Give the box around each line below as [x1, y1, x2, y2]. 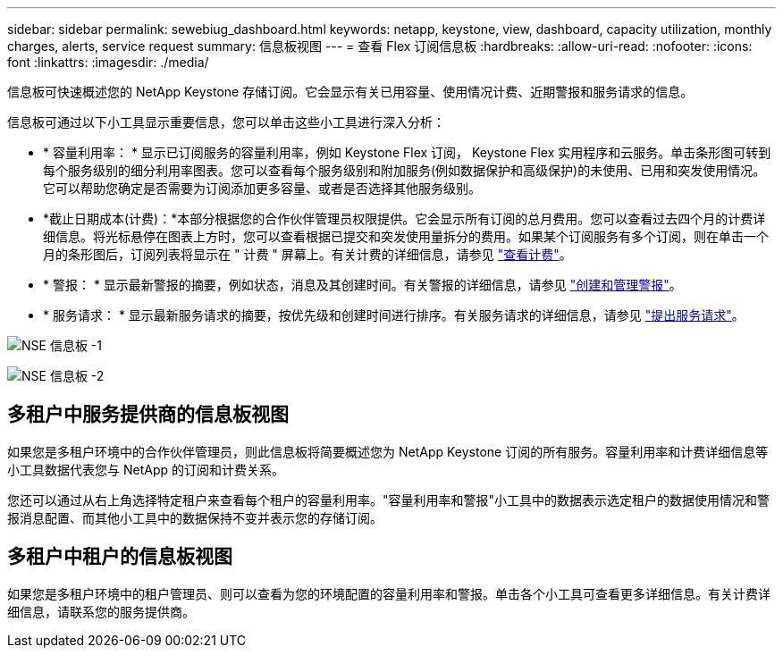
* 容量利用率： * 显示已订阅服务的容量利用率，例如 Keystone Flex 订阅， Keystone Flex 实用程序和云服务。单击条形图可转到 [43, 145, 771, 160]
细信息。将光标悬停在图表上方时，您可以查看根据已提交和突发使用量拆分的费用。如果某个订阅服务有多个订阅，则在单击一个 [43, 229, 769, 244]
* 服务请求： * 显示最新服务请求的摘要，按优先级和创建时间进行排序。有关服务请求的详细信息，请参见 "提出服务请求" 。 [43, 307, 745, 323]
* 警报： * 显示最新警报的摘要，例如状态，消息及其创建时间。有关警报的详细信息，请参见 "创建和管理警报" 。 [43, 277, 682, 292]
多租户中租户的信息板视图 [7, 545, 232, 568]
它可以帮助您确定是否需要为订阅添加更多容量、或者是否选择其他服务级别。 [43, 181, 481, 196]
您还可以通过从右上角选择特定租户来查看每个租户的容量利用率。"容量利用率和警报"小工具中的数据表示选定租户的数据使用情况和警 [7, 491, 770, 508]
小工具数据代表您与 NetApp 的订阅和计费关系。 [7, 461, 284, 477]
